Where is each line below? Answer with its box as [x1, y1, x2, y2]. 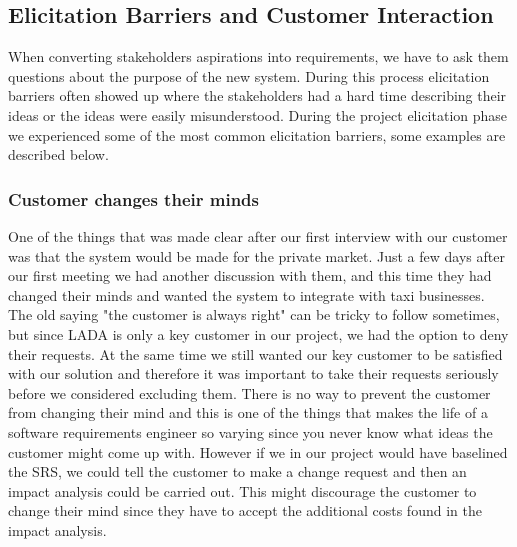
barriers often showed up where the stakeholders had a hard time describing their [8, 85, 507, 106]
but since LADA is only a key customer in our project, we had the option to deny [8, 323, 509, 344]
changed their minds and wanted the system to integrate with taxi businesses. [8, 284, 485, 305]
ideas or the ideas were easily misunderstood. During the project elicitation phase [8, 104, 508, 125]
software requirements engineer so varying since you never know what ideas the [8, 421, 493, 442]
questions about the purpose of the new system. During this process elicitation [8, 65, 490, 86]
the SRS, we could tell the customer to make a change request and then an [8, 461, 467, 482]
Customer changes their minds [8, 186, 259, 211]
